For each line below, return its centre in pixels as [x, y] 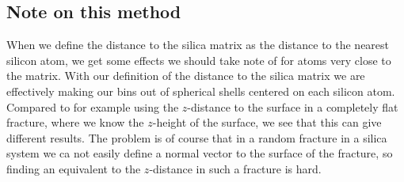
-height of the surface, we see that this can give [267, 122]
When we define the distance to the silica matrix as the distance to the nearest [198, 45]
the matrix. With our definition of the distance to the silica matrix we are [186, 76]
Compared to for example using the [93, 106]
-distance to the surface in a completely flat [293, 106]
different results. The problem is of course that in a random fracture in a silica [197, 137]
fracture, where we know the [75, 122]
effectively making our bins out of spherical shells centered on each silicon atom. [201, 91]
